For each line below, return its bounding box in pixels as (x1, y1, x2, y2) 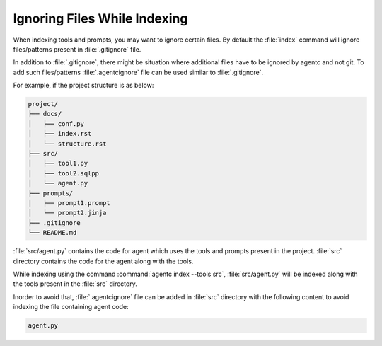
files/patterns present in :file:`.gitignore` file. (13, 45, 141, 53)
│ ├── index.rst (28, 129, 92, 138)
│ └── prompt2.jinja (28, 209, 107, 217)
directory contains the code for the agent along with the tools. (13, 257, 194, 265)
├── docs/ (28, 110, 62, 118)
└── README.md (28, 229, 77, 237)
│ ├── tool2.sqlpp (28, 169, 99, 177)
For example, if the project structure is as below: (13, 81, 154, 90)
